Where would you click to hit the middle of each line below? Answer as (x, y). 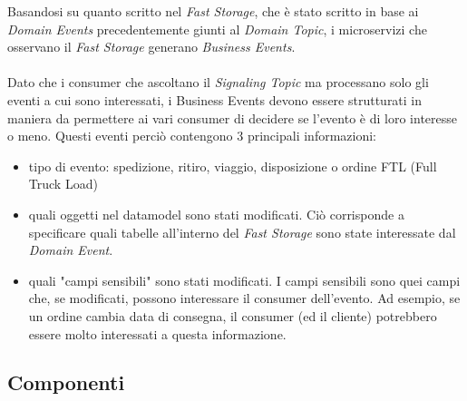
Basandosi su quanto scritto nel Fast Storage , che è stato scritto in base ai (213, 11)
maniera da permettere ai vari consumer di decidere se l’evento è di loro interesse (232, 117)
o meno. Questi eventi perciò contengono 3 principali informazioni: (192, 136)
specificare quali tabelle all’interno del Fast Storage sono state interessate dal (242, 232)
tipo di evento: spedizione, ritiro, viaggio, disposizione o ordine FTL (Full (233, 166)
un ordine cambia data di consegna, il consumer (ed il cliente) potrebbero (233, 315)
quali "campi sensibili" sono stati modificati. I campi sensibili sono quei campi (244, 280)
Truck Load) (63, 184)
